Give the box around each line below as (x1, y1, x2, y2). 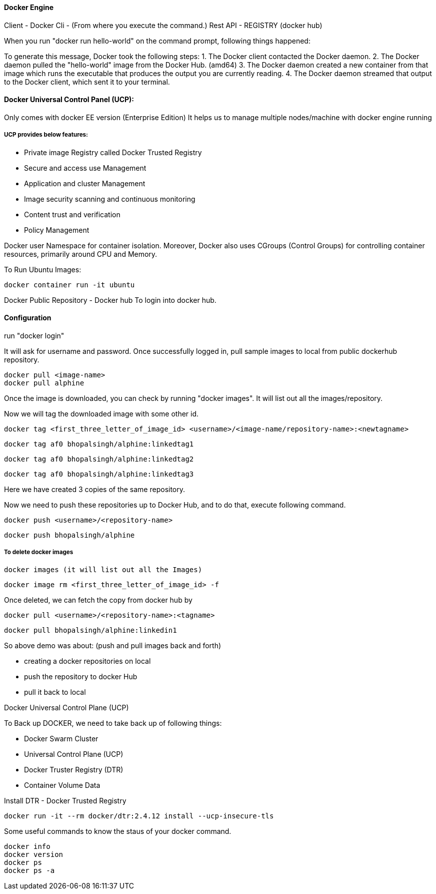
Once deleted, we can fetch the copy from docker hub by (4, 595, 192, 604)
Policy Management (24, 225, 89, 234)
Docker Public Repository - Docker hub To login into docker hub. (4, 295, 216, 304)
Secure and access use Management (24, 163, 146, 172)
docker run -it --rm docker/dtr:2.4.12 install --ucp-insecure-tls (4, 811, 274, 820)
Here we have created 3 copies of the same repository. (4, 485, 185, 494)
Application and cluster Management (24, 179, 145, 188)
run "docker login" (4, 331, 64, 340)
